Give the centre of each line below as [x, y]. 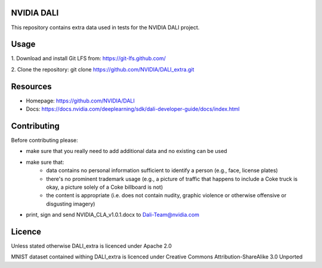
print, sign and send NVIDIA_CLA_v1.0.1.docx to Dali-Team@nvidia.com [113, 215]
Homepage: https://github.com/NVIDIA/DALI [80, 101]
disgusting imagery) [71, 204]
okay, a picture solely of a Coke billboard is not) [105, 187]
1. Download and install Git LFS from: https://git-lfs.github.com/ [89, 58]
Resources [31, 86]
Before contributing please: [44, 141]
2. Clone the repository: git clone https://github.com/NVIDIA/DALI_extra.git [103, 69]
